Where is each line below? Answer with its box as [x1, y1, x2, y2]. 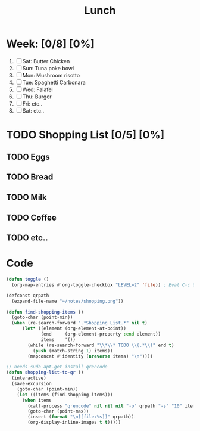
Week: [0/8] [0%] [6, 37, 95, 51]
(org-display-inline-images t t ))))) [27, 420, 121, 426]
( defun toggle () [6, 277, 49, 283]
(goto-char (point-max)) [27, 408, 89, 414]
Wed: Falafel [22, 86, 53, 93]
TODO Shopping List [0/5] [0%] [6, 128, 165, 142]
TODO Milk [6, 192, 47, 203]
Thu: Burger [22, 93, 52, 100]
